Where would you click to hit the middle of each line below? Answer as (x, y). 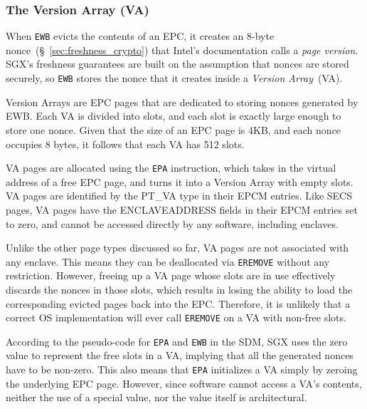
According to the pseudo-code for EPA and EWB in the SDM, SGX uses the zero (177, 341)
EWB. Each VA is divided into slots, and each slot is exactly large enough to (174, 116)
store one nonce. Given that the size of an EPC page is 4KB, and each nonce (174, 129)
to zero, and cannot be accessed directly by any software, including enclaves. (172, 223)
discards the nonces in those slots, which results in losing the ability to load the (179, 289)
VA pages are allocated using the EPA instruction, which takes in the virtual (171, 168)
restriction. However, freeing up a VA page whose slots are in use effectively (171, 275)
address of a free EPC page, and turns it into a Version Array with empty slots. (180, 181)
